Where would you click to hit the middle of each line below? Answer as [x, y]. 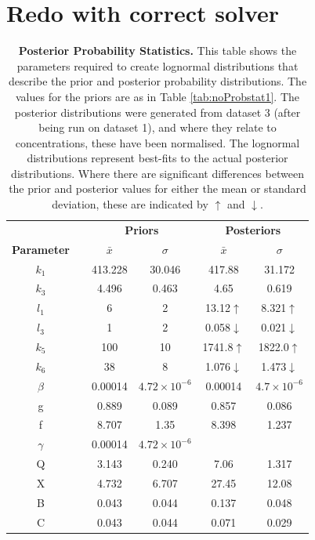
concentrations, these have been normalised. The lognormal [157, 142]
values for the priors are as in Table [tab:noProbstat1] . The [158, 96]
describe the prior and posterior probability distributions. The [157, 81]
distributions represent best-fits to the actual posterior [157, 158]
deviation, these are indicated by [130, 204]
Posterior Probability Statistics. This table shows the [157, 51]
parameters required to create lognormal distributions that [157, 65]
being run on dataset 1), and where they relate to [157, 127]
